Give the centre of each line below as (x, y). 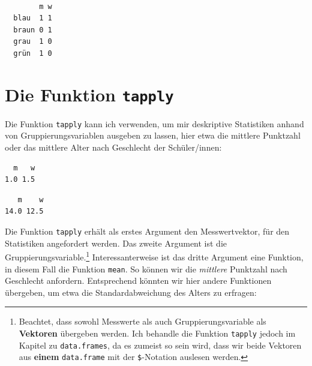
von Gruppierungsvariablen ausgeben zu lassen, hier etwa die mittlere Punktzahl (153, 135)
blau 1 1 (33, 18)
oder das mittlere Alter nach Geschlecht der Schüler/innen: (113, 147)
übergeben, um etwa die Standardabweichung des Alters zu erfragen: (131, 292)
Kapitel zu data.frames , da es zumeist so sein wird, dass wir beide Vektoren (160, 345)
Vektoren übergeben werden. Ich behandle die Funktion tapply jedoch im (157, 333)
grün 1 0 (33, 53)
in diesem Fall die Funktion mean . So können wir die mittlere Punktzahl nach (146, 268)
